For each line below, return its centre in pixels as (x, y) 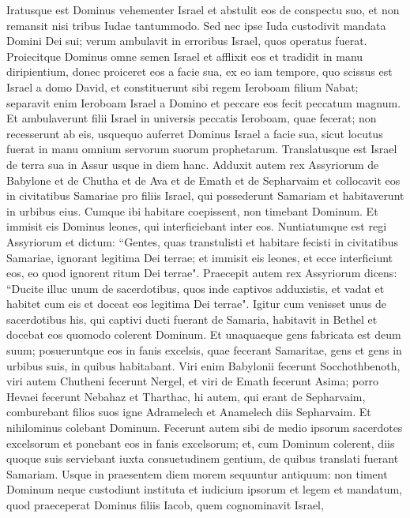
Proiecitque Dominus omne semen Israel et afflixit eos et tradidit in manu (185, 56)
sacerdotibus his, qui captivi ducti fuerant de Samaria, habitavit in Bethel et (192, 319)
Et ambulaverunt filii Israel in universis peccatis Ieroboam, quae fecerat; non (192, 118)
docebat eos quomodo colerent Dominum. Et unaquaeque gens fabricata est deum (204, 334)
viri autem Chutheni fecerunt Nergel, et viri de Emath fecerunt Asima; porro (193, 381)
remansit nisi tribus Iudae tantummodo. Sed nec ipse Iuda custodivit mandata (196, 25)
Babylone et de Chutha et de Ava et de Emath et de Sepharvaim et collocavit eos (203, 180)
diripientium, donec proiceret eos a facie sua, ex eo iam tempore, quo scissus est (199, 71)
